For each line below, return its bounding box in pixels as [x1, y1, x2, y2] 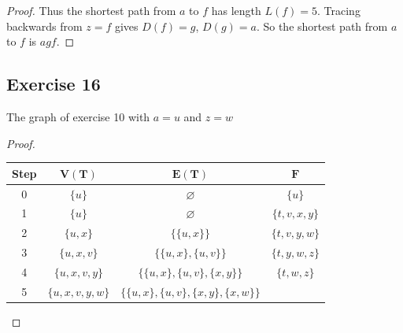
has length [211, 2, 261, 18]
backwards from [6, 17, 83, 34]
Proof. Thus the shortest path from [6, 2, 176, 18]
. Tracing [317, 2, 360, 18]
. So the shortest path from [256, 17, 388, 34]
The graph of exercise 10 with [6, 108, 150, 124]
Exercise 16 [6, 72, 101, 96]
